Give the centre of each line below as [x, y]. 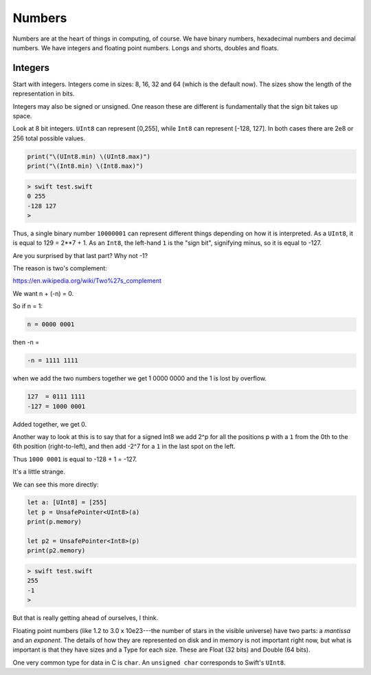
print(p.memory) [55, 522]
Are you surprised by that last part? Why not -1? [80, 255]
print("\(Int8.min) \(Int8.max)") [85, 166]
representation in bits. [44, 94]
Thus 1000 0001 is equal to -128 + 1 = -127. [75, 459]
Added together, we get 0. [50, 424]
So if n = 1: [27, 306]
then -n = [26, 342]
